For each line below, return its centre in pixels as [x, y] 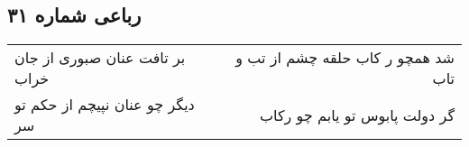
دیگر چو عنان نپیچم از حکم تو [105, 105]
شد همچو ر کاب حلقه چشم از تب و [345, 58]
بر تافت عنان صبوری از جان [100, 58]
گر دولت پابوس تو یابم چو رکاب [357, 115]
